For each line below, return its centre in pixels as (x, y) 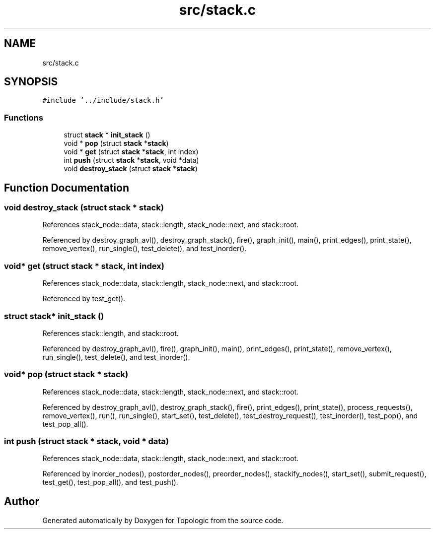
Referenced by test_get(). (84, 299)
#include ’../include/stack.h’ (103, 100)
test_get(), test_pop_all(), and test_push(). (110, 482)
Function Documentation (67, 188)
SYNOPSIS (31, 82)
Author (22, 501)
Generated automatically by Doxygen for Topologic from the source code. (163, 521)
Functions (24, 117)
